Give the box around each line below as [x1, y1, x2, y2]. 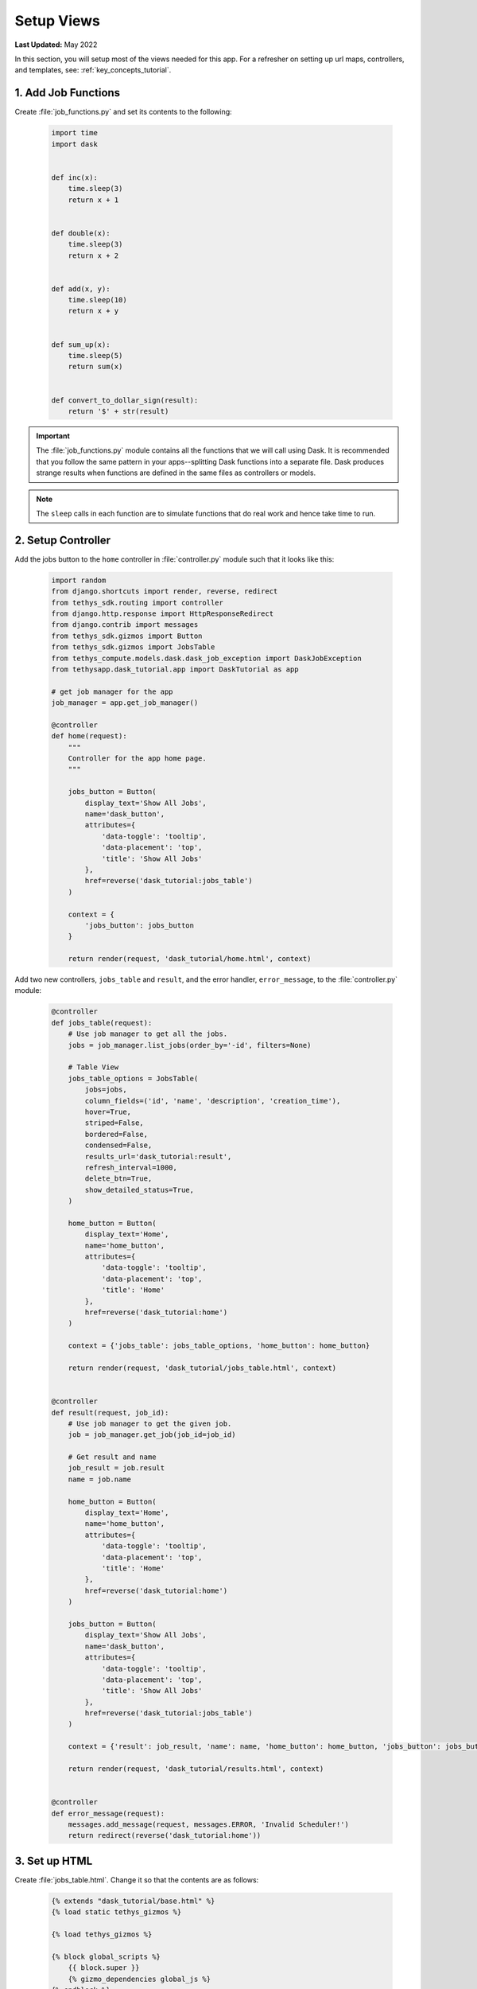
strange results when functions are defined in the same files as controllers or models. [36, 468, 316, 477]
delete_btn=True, [84, 1174, 153, 1183]
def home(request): [51, 732, 127, 741]
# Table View [68, 1063, 119, 1072]
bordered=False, [84, 1130, 149, 1139]
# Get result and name [68, 1453, 157, 1462]
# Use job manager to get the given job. [68, 1419, 232, 1428]
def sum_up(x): [51, 340, 111, 349]
